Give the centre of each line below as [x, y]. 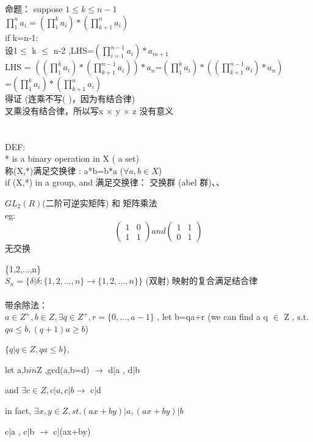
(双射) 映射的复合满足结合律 [202, 281]
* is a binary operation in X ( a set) [72, 158]
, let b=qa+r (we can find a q [212, 317]
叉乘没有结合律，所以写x [54, 110]
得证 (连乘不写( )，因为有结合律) [70, 99]
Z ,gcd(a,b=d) [63, 369]
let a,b [17, 369]
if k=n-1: [22, 37]
